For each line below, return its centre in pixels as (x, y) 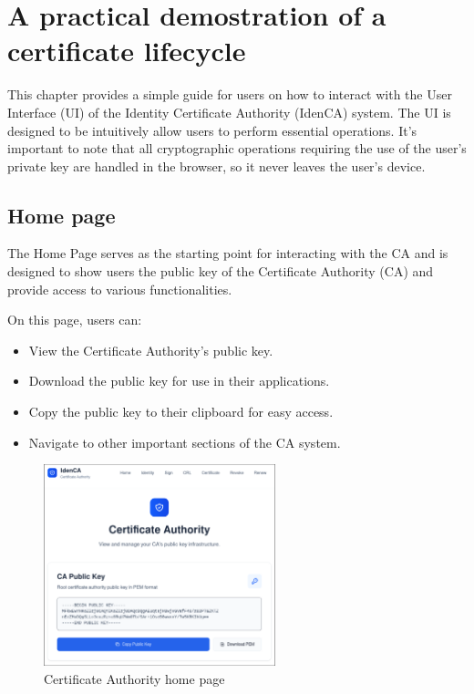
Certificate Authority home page (134, 678)
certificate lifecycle (127, 51)
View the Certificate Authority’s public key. (151, 350)
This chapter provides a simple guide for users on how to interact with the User (230, 94)
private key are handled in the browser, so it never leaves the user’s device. (216, 166)
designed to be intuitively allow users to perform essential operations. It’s (212, 130)
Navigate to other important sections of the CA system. (185, 442)
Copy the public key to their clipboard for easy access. (181, 412)
